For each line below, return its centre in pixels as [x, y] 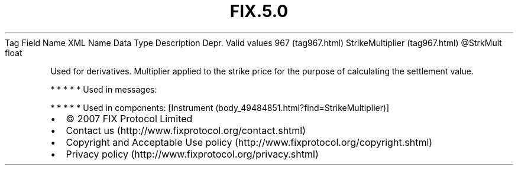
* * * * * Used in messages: [104, 89]
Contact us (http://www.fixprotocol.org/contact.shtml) [186, 130]
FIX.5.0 [259, 11]
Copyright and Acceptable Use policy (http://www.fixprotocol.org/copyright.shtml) [249, 142]
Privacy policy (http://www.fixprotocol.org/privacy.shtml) [192, 154]
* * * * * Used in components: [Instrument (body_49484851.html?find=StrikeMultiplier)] [220, 107]
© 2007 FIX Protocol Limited [129, 118]
